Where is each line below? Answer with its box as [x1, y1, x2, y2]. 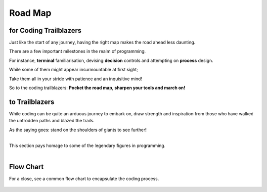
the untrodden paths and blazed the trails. [9, 118, 95, 124]
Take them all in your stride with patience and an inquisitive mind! [9, 76, 142, 82]
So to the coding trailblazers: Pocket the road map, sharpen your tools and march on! [9, 85, 185, 91]
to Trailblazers [9, 97, 54, 106]
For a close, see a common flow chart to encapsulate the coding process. [9, 176, 159, 182]
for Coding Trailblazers [9, 26, 82, 35]
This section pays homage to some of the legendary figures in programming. [9, 143, 166, 148]
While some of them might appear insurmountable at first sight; [9, 67, 138, 73]
